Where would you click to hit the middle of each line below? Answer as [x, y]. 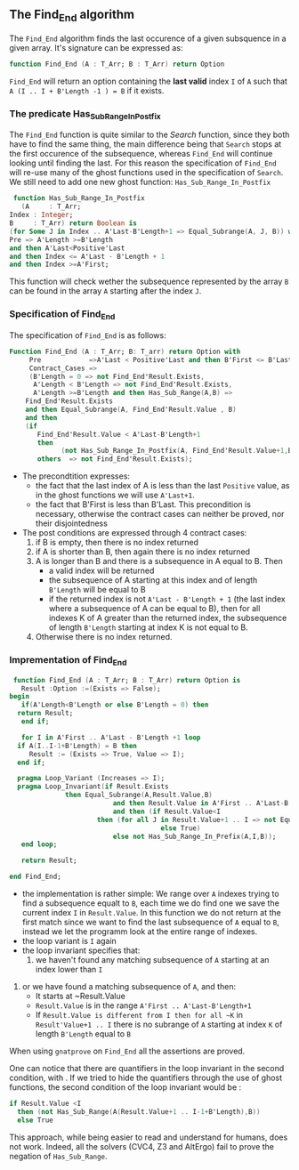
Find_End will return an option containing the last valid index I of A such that [148, 81]
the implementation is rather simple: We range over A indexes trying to [150, 894]
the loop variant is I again [69, 941]
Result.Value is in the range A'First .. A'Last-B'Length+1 [143, 1005]
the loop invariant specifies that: [81, 950]
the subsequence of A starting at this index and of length [153, 580]
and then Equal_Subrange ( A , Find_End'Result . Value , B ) [131, 409]
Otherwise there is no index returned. [104, 637]
